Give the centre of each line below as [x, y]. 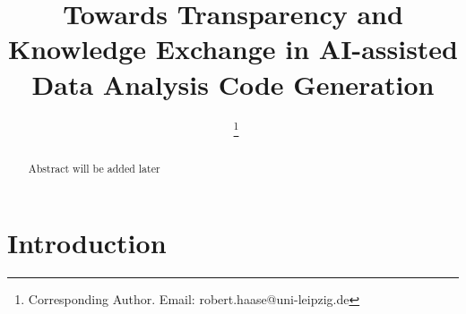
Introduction [87, 243]
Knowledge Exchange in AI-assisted [233, 49]
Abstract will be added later [94, 168]
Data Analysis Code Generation [233, 84]
